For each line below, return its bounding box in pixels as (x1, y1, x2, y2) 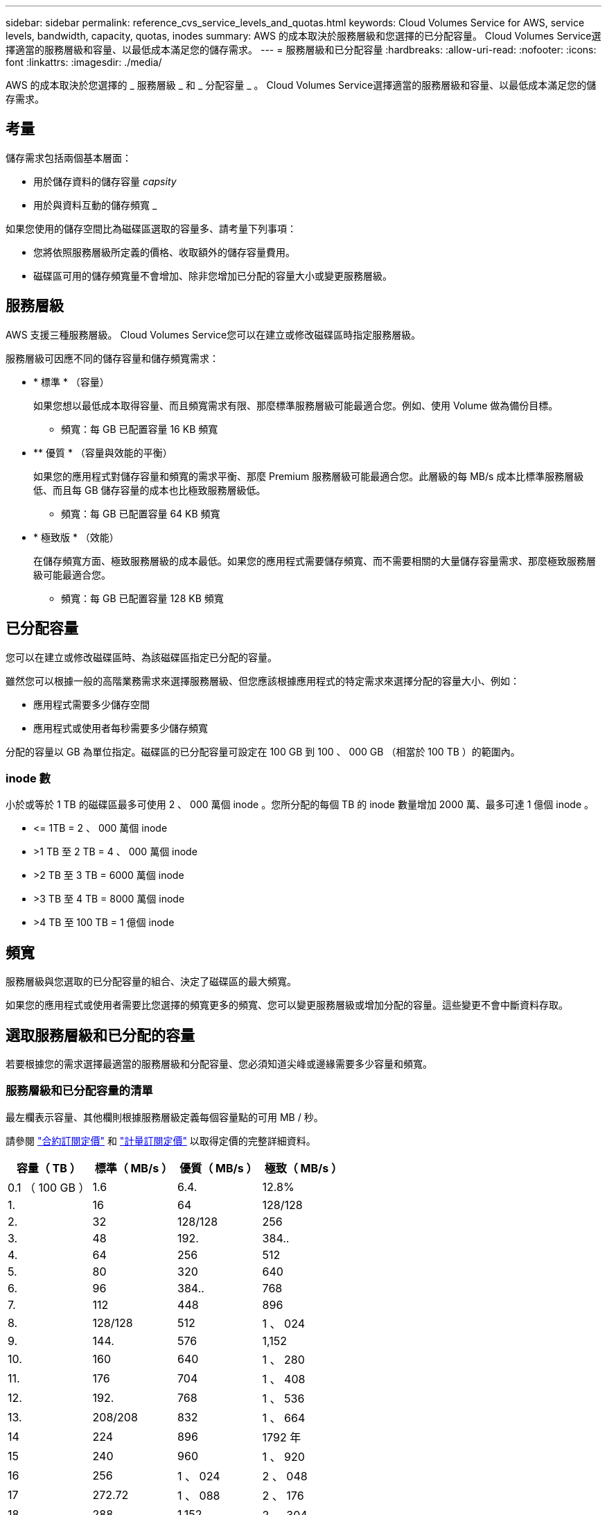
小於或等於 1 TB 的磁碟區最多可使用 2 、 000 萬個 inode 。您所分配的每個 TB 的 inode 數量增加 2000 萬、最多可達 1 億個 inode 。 (6, 798, 595, 811)
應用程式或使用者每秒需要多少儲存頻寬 (33, 721, 208, 734)
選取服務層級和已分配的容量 (6, 1026, 195, 1044)
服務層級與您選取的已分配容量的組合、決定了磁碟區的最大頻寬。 (6, 975, 297, 988)
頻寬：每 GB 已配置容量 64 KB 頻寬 (61, 507, 220, 520)
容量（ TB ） (16, 1161, 81, 1175)
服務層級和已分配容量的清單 (6, 1084, 153, 1098)
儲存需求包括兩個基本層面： (6, 151, 132, 164)
